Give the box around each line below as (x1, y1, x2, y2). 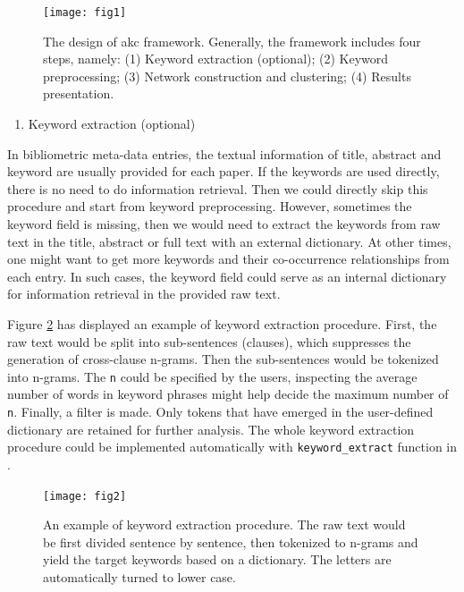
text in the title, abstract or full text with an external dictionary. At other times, (7, 232, 451, 250)
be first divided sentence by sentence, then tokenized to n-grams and (43, 532, 418, 551)
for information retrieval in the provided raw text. (7, 284, 281, 303)
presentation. (43, 84, 114, 103)
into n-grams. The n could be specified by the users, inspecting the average (7, 367, 418, 385)
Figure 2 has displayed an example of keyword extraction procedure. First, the (7, 314, 437, 333)
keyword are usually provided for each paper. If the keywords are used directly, (7, 162, 440, 181)
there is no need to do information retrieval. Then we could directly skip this (7, 179, 428, 198)
